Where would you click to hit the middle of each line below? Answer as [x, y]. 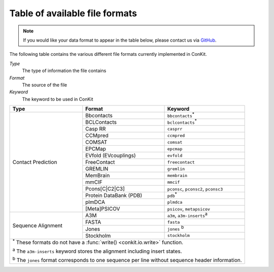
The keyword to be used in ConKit [58, 99]
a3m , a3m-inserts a [187, 215]
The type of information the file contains [64, 71]
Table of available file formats [73, 13]
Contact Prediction [35, 162]
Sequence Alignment [38, 225]
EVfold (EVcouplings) [111, 156]
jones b [176, 228]
